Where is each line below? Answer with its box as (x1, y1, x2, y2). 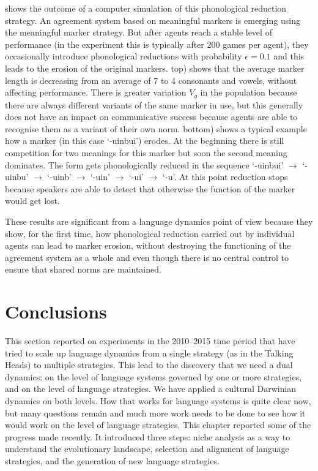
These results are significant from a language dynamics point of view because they (5, 214, 313, 227)
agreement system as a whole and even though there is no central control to (5, 251, 289, 263)
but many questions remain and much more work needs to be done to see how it (5, 406, 306, 419)
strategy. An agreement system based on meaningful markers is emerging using (5, 13, 300, 26)
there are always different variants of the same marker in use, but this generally (5, 98, 303, 111)
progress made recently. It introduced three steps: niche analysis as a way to (5, 430, 290, 443)
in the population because (200, 86, 297, 99)
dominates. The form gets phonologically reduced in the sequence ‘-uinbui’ (5, 158, 284, 171)
